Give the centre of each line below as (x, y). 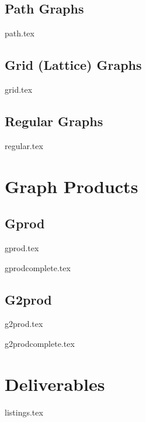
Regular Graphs (54, 121)
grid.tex (19, 89)
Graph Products (72, 186)
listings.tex (24, 412)
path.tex (20, 33)
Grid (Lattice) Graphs (73, 65)
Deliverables (55, 384)
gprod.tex (22, 247)
